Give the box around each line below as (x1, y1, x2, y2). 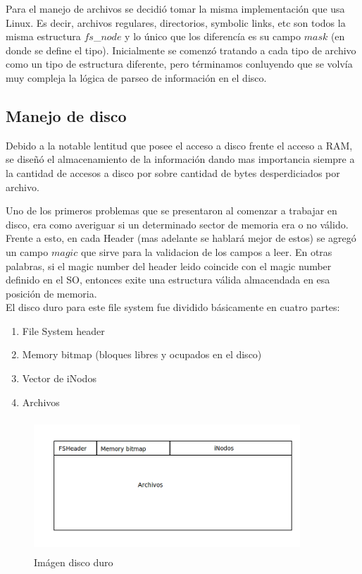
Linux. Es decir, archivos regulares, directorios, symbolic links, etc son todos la (6, 15, 346, 30)
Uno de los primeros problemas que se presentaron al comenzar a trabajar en (6, 203, 337, 218)
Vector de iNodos (22, 371, 96, 386)
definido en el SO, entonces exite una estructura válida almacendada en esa (6, 272, 330, 287)
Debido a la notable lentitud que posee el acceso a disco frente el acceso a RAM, (6, 138, 353, 152)
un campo (6, 244, 49, 259)
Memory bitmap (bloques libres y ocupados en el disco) (22, 347, 262, 362)
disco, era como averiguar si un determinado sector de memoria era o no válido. (6, 216, 349, 231)
